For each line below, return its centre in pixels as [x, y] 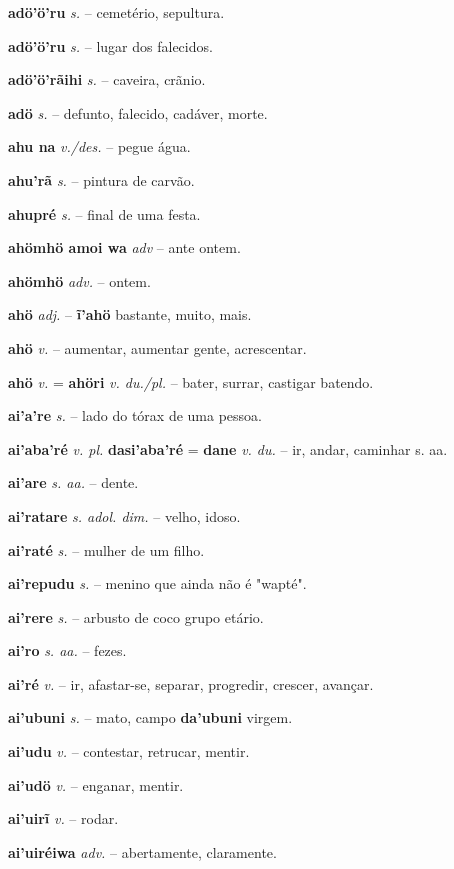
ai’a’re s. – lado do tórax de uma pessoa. [135, 415]
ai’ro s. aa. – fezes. [67, 650]
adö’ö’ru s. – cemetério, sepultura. [116, 12]
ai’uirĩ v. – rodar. [63, 818]
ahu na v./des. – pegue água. [99, 146]
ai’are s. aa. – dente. [73, 482]
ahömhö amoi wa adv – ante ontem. [124, 247]
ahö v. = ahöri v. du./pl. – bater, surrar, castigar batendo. [191, 381]
